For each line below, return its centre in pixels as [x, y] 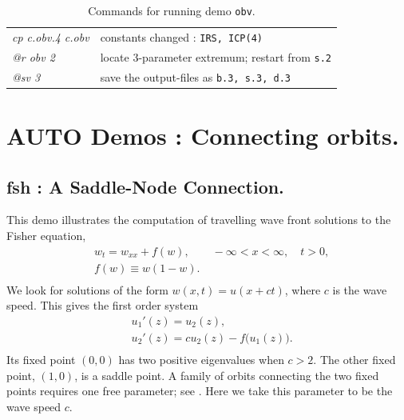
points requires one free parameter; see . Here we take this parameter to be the [200, 391]
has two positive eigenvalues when [201, 360]
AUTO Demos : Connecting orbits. [203, 136]
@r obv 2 [34, 56]
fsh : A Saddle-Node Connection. [145, 186]
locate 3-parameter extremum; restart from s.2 [216, 56]
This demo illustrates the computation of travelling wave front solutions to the [199, 220]
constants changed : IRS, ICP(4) [181, 36]
